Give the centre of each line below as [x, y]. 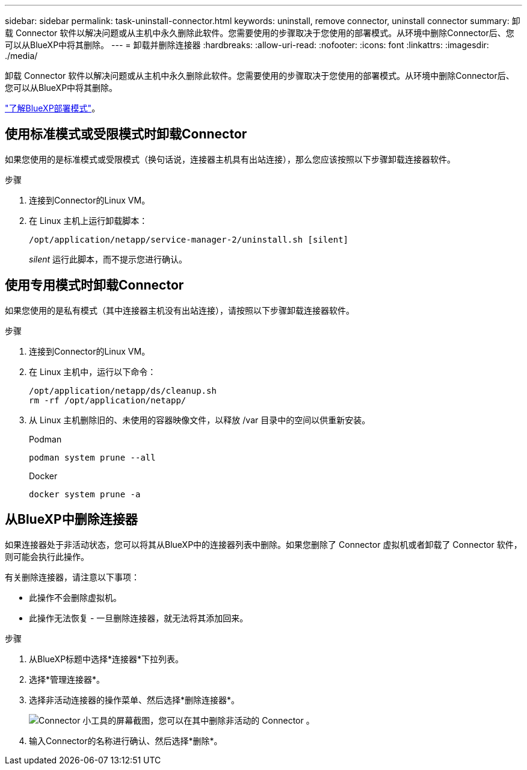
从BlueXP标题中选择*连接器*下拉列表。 [106, 659]
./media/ [21, 56]
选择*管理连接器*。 [67, 679]
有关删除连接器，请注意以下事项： [72, 577]
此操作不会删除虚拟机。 [75, 597]
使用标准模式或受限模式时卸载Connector [126, 134]
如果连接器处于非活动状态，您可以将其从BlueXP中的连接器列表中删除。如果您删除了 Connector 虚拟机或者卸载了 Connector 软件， [263, 544]
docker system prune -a [85, 494]
